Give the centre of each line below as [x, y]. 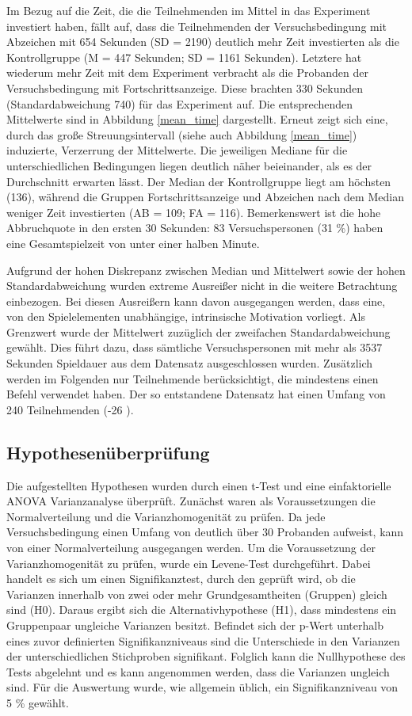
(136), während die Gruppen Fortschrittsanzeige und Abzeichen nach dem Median [205, 197]
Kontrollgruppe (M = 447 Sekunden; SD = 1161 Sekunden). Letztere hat [184, 57]
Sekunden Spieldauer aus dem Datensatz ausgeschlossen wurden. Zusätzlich [190, 363]
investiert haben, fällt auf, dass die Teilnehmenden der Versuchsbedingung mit [197, 26]
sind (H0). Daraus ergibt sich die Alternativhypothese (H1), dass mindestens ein [202, 609]
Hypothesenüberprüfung [108, 452]
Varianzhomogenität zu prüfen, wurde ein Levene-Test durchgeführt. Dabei [189, 563]
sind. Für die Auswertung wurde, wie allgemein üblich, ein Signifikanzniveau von [202, 687]
